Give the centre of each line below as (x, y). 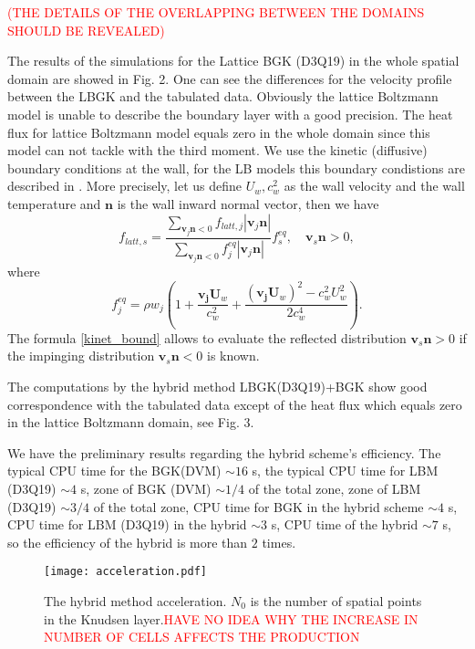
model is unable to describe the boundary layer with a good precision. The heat (230, 114)
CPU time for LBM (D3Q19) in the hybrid (127, 524)
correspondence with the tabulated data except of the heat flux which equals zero (235, 404)
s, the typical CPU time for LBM (345, 471)
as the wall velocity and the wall (374, 186)
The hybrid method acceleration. (135, 601)
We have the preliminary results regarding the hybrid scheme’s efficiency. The (224, 452)
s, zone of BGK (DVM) (146, 488)
